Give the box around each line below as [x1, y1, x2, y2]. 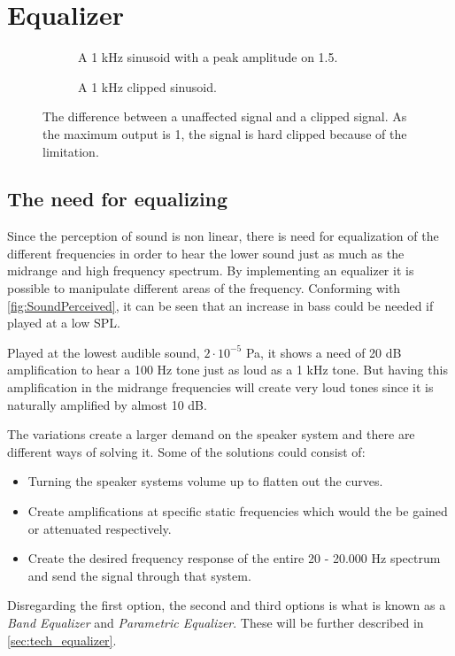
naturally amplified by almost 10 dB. [7, 395, 207, 413]
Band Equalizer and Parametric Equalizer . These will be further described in [7, 613, 424, 631]
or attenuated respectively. [27, 519, 172, 537]
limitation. [42, 142, 99, 160]
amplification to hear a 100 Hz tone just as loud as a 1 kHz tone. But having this [7, 360, 448, 379]
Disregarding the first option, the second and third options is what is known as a [7, 596, 446, 614]
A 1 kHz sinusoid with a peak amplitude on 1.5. [78, 48, 338, 66]
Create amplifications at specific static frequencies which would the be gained [27, 502, 448, 521]
